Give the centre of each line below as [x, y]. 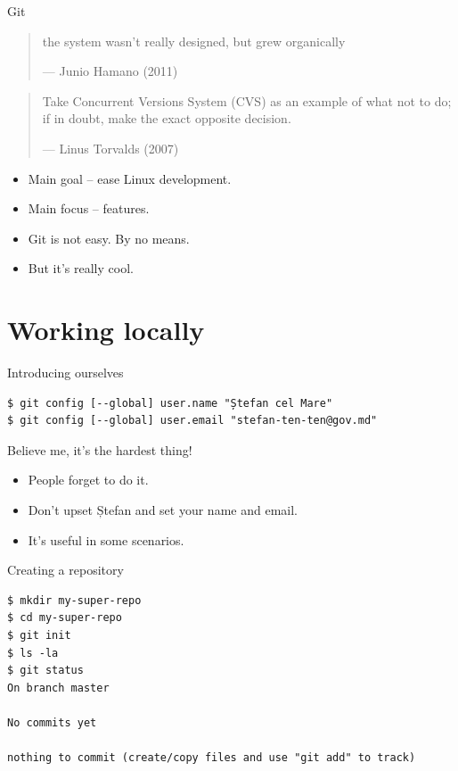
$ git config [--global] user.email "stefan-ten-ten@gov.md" [192, 421]
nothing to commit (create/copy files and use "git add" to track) [212, 758]
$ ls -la [33, 653]
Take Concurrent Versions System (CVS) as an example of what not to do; [247, 100]
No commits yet [52, 722]
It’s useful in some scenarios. [106, 539]
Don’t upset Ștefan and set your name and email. [163, 510]
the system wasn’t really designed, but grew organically [194, 41]
